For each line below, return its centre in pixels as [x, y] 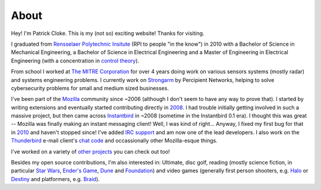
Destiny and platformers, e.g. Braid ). [56, 179]
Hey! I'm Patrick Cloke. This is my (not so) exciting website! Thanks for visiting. [108, 33]
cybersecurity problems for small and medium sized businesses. [90, 88]
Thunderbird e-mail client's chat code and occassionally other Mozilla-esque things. [114, 141]
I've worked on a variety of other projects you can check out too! [90, 151]
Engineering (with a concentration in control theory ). [75, 61]
